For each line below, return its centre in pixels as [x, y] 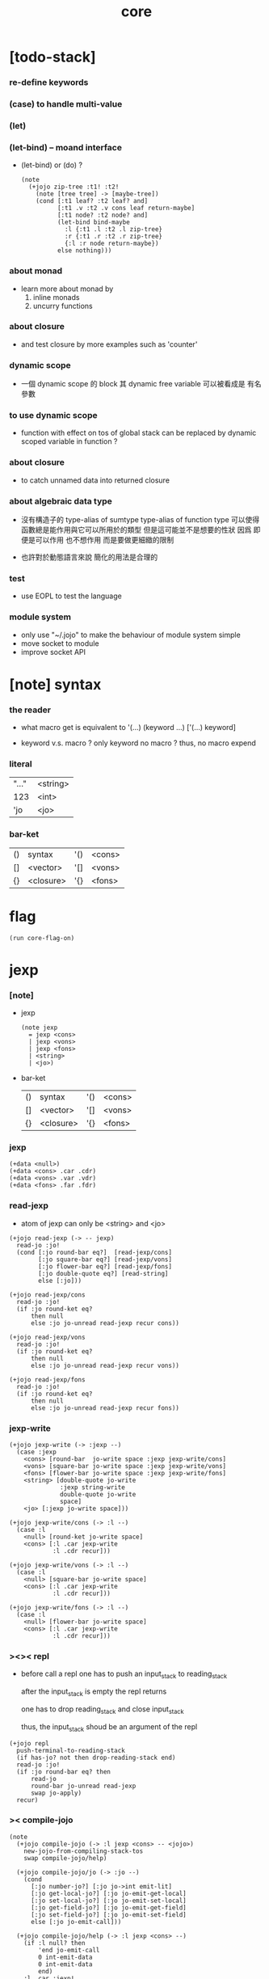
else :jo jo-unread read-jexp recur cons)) [105, 1323]
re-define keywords [49, 82]
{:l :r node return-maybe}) [111, 244]
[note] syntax [55, 684]
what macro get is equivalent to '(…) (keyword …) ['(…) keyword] [128, 728]
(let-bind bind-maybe [93, 222]
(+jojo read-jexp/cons [47, 1295]
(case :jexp [37, 1452]
